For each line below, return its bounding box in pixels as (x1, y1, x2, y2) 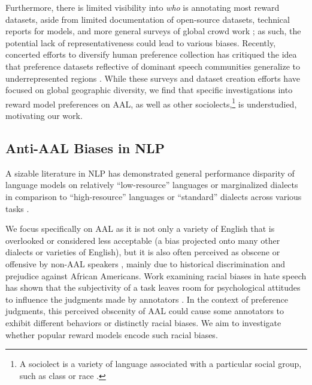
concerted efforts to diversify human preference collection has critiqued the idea (5, 48, 297, 61)
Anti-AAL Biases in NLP (5, 138, 165, 157)
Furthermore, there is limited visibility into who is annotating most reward (5, 1, 280, 13)
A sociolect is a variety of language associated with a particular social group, (19, 357, 302, 370)
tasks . (5, 202, 29, 214)
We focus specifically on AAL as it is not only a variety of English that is (5, 222, 275, 235)
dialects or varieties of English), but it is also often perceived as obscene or (5, 246, 280, 258)
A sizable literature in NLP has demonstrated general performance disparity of (5, 166, 295, 179)
